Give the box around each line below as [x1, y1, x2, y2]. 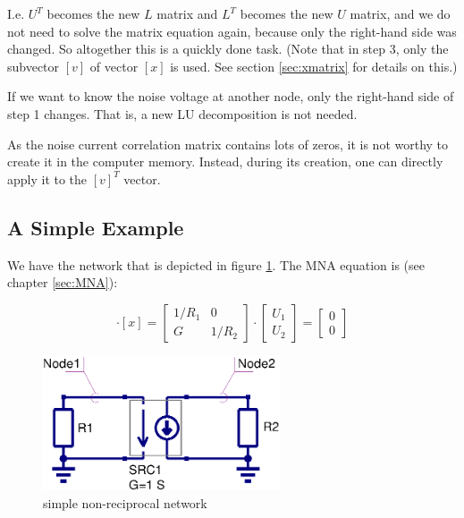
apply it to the [7, 169, 88, 188]
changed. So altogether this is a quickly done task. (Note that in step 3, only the [7, 39, 449, 58]
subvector [7, 56, 60, 75]
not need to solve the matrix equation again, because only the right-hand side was [7, 21, 457, 40]
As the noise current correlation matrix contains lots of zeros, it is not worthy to [7, 134, 449, 153]
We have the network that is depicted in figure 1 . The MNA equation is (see [7, 255, 425, 274]
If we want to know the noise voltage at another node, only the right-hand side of [7, 87, 454, 106]
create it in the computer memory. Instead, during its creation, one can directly [7, 152, 443, 171]
